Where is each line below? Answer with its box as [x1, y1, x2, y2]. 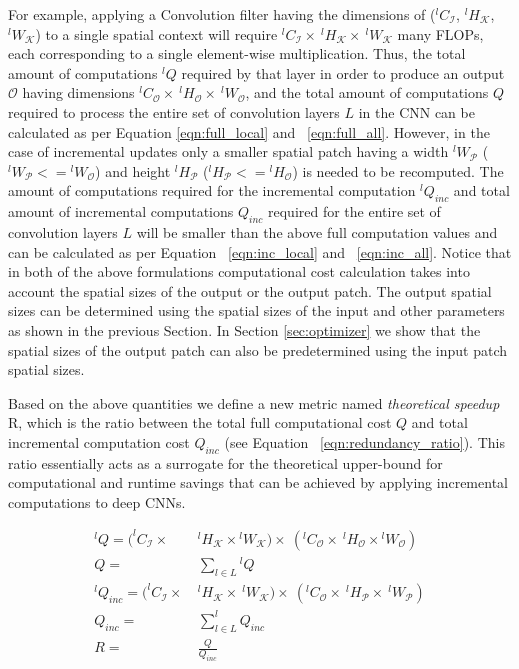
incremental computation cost [8, 431, 190, 452]
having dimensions [22, 82, 135, 103]
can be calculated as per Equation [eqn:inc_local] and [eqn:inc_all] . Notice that [8, 241, 512, 262]
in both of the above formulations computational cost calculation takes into [8, 261, 470, 282]
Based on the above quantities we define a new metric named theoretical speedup [8, 392, 500, 413]
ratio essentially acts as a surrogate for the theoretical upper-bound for [8, 452, 443, 473]
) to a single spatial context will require [35, 23, 278, 44]
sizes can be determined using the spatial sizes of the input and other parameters [8, 300, 505, 321]
